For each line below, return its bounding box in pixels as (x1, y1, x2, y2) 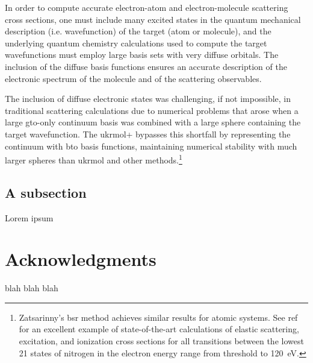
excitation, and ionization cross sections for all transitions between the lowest (19, 335, 304, 347)
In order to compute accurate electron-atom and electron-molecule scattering (5, 1, 288, 13)
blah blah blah (5, 282, 58, 294)
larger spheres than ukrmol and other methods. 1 (5, 152, 182, 166)
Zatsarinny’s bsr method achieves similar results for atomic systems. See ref (19, 311, 298, 323)
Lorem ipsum (5, 211, 54, 224)
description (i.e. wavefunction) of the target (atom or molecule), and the (5, 25, 271, 37)
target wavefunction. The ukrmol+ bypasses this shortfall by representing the (5, 127, 291, 140)
